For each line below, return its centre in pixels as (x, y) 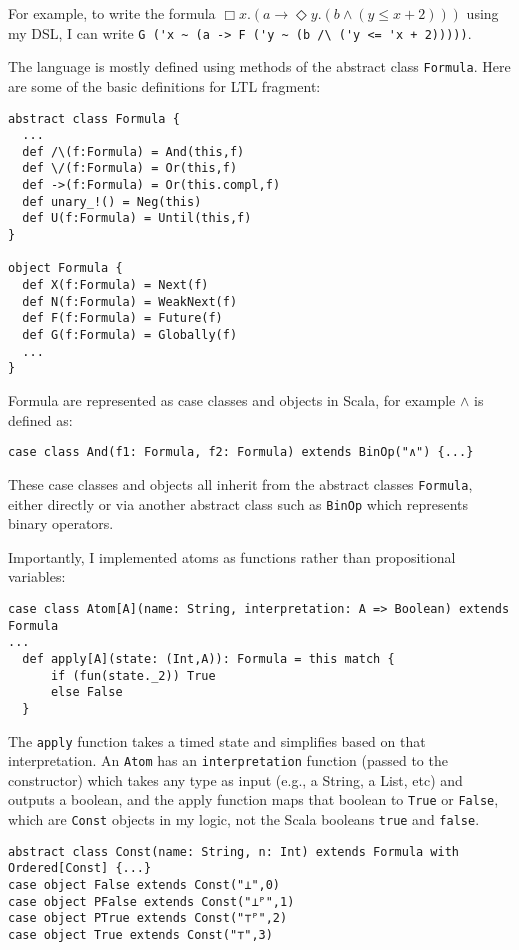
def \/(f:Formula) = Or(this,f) (130, 168)
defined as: (40, 419)
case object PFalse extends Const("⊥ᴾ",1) (151, 901)
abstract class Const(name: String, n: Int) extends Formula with (234, 851)
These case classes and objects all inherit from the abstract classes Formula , (240, 483)
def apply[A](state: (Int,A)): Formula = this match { (208, 658)
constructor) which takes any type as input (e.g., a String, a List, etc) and (235, 779)
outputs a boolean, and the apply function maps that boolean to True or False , (253, 799)
